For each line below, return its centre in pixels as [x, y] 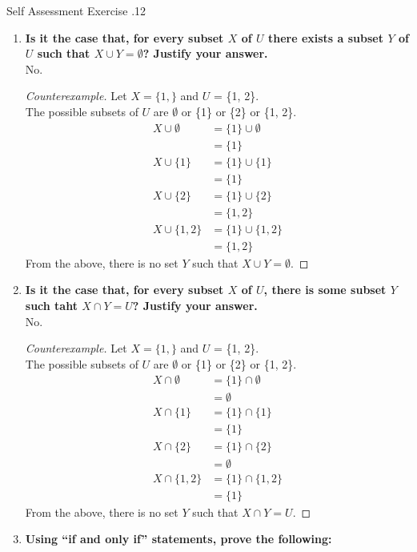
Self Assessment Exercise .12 [76, 10]
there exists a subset [325, 37]
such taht [51, 305]
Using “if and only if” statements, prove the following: [178, 539]
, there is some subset [325, 290]
